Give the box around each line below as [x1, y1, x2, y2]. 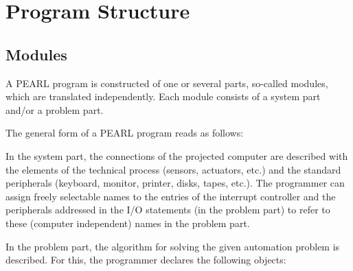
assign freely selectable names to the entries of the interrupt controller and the [5, 189, 336, 203]
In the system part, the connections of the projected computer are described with [5, 148, 348, 163]
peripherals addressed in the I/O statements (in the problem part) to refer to [5, 202, 330, 217]
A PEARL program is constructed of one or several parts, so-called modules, [5, 75, 328, 90]
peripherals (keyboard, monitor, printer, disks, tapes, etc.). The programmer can [5, 176, 345, 190]
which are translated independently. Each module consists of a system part [5, 89, 321, 104]
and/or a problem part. [5, 102, 104, 117]
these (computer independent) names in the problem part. [5, 215, 250, 230]
